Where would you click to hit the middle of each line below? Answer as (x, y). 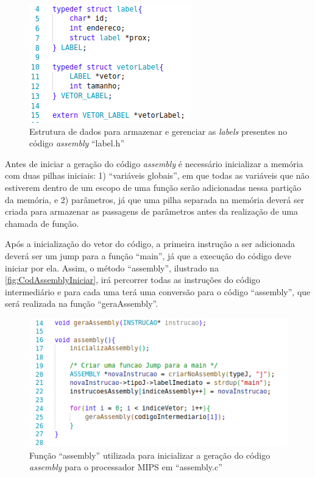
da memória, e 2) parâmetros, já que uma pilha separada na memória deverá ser (155, 199)
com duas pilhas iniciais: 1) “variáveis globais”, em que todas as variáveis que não (157, 175)
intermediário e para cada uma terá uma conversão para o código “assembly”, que (158, 291)
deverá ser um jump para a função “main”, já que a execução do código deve (148, 255)
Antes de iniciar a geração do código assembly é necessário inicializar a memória (154, 163)
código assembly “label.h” (77, 143)
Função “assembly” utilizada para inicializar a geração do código (150, 455)
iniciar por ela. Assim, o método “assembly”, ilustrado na (112, 267)
